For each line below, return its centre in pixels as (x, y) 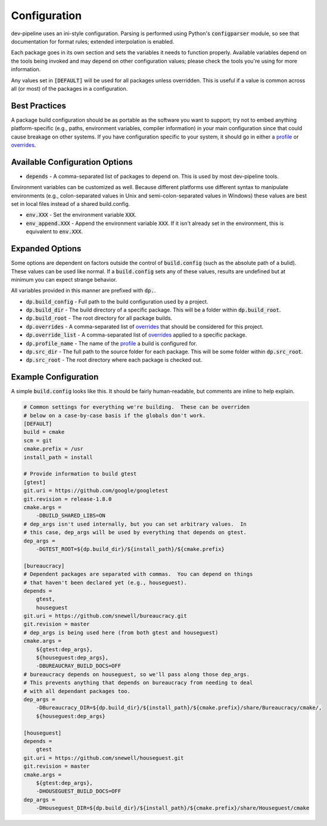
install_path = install (58, 457)
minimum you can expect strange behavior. (64, 279)
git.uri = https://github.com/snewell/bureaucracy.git (105, 616)
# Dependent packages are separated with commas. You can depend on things (138, 574)
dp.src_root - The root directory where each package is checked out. (114, 360)
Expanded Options (46, 249)
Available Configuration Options (72, 162)
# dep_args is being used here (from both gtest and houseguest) (121, 632)
